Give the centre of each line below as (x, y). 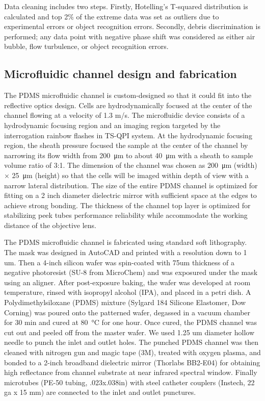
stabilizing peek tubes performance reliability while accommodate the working (126, 215)
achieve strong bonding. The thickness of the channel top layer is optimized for (127, 205)
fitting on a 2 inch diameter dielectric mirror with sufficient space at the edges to (130, 195)
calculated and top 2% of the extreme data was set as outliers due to (112, 16)
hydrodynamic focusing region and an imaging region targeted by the (112, 125)
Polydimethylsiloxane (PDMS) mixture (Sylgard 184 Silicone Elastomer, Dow (125, 302)
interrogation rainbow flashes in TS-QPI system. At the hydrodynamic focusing (128, 135)
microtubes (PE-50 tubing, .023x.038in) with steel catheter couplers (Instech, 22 (129, 382)
